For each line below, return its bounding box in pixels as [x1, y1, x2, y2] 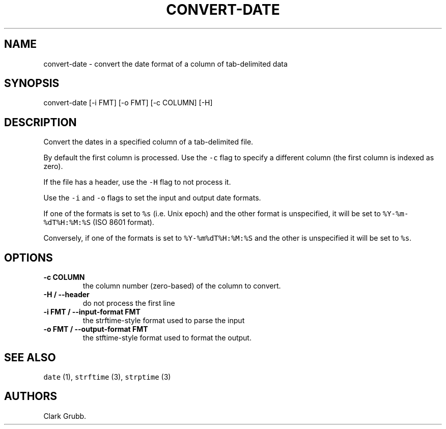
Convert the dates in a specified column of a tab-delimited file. [43, 137, 254, 147]
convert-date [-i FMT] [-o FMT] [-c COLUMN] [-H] [43, 98, 213, 107]
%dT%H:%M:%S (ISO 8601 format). [43, 218, 154, 227]
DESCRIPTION [4, 116, 77, 129]
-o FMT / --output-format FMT [43, 325, 148, 334]
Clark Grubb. [43, 411, 87, 420]
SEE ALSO [4, 351, 56, 364]
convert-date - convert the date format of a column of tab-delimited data [43, 59, 288, 68]
